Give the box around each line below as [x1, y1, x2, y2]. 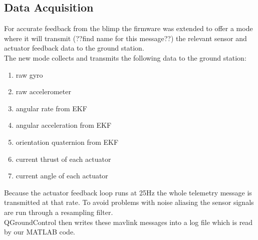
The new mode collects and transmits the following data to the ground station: [4, 52, 246, 63]
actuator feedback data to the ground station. [4, 43, 144, 53]
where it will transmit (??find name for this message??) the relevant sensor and [4, 33, 247, 43]
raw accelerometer [16, 86, 71, 97]
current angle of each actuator [16, 170, 108, 181]
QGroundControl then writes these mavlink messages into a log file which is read [4, 216, 253, 227]
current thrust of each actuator [16, 153, 111, 164]
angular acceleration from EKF [16, 120, 112, 130]
